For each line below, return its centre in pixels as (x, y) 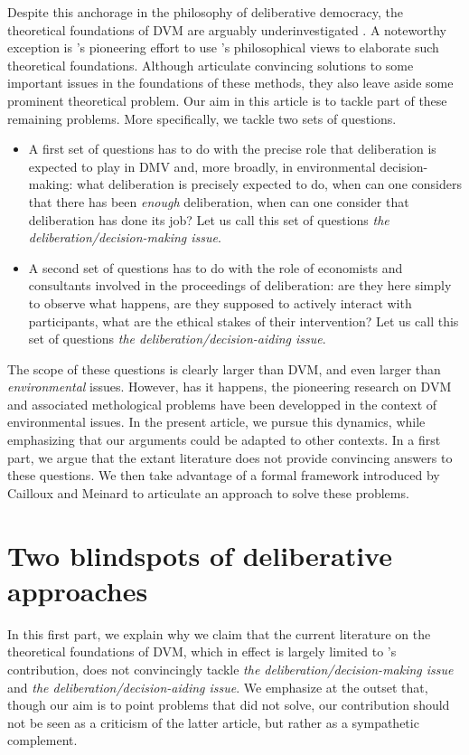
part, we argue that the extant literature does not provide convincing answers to (230, 457)
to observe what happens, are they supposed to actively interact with (220, 302)
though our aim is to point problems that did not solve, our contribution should (229, 705)
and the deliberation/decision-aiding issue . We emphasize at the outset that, (218, 687)
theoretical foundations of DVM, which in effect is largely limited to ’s (202, 651)
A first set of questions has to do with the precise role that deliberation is (232, 149)
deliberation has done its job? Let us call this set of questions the (209, 219)
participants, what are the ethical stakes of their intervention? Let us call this (244, 321)
